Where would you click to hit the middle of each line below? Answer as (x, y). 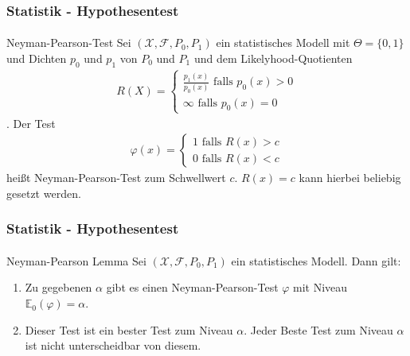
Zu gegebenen (59, 287)
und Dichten (37, 58)
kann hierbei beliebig (350, 178)
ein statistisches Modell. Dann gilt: (316, 260)
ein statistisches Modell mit (283, 43)
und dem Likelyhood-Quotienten (273, 58)
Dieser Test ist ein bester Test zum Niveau (129, 329)
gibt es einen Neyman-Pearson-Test (192, 287)
